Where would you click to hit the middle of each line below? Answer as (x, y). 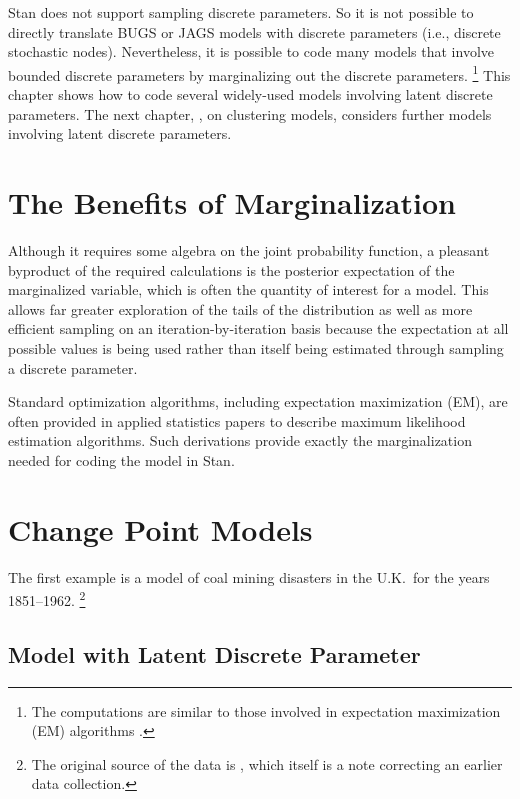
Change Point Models (160, 528)
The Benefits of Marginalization (232, 202)
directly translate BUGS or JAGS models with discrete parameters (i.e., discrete (254, 31)
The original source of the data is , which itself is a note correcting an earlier (267, 763)
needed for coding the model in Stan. (121, 459)
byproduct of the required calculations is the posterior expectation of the (231, 269)
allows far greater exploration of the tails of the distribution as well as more (240, 308)
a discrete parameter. (73, 367)
